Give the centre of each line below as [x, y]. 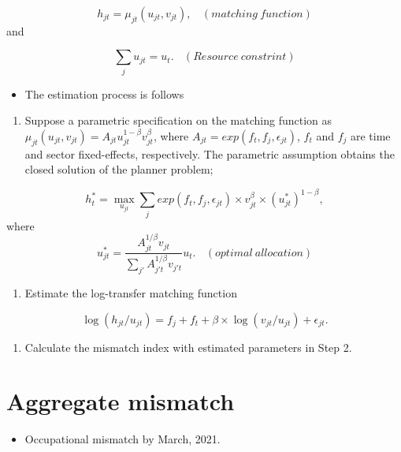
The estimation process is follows [104, 93]
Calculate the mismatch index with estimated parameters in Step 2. [188, 347]
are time [371, 135]
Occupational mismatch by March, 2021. [123, 439]
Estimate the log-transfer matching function [131, 293]
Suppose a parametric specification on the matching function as [178, 120]
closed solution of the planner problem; [119, 169]
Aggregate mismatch [121, 401]
